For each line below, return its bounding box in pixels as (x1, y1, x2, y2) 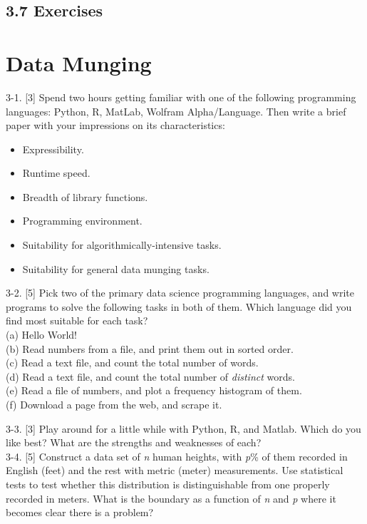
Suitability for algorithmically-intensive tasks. (22, 237, 222, 252)
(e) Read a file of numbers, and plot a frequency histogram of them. (6, 383, 302, 398)
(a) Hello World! (6, 327, 78, 342)
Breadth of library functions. (22, 189, 148, 204)
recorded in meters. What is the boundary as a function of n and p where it (6, 490, 336, 505)
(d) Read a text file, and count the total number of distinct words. (6, 369, 295, 384)
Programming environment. (22, 213, 143, 228)
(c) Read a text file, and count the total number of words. (6, 355, 259, 370)
